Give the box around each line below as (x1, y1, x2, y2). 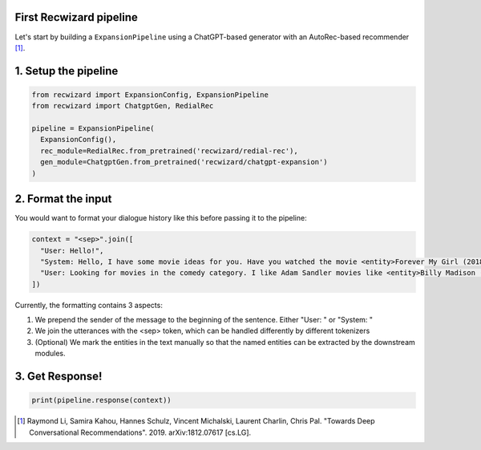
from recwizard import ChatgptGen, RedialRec (31, 101, 214, 111)
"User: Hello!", (40, 245, 104, 255)
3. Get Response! (14, 370, 103, 383)
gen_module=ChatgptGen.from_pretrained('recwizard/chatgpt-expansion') (40, 157, 328, 167)
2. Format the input (14, 193, 112, 206)
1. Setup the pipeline (14, 64, 119, 78)
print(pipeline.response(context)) (31, 395, 172, 405)
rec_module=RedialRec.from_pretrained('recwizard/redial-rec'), (40, 146, 298, 156)
